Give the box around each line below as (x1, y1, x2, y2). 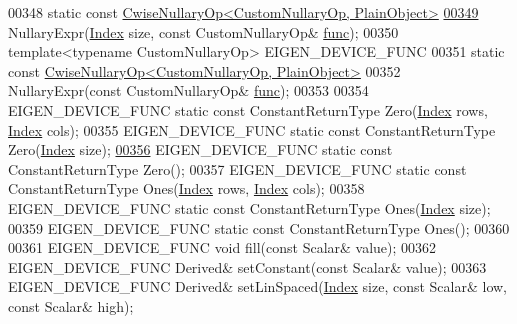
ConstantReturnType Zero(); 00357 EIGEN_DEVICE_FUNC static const (8, 158, 467, 179)
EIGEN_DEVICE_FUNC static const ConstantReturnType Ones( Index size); (8, 197, 491, 218)
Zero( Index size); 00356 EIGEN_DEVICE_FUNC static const (8, 139, 393, 160)
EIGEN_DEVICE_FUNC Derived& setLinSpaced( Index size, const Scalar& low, (8, 276, 508, 297)
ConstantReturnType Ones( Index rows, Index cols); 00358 (8, 178, 365, 199)
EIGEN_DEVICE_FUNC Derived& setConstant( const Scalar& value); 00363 (8, 256, 487, 277)
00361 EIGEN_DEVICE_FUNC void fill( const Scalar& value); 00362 (8, 237, 437, 258)
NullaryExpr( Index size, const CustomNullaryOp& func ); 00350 (8, 21, 399, 42)
